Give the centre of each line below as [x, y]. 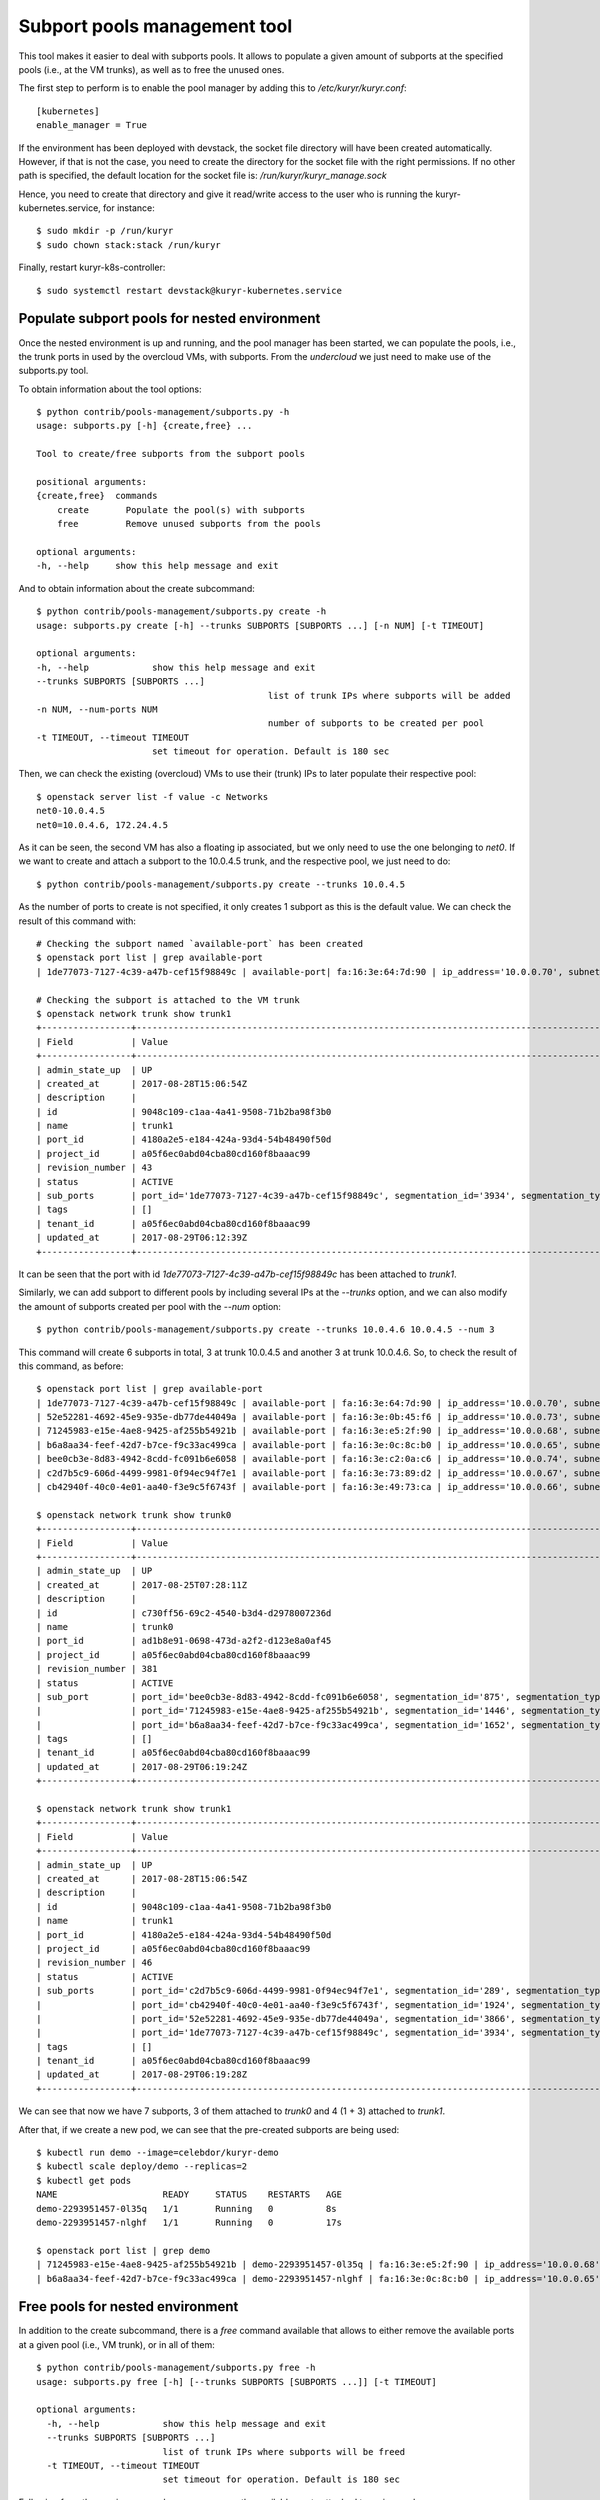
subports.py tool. [53, 371]
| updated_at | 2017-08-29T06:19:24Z [142, 1766]
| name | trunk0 [105, 1626]
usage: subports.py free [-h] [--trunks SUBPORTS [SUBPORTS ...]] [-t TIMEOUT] [236, 2381]
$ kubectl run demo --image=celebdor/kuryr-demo [157, 2153]
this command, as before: [71, 1366]
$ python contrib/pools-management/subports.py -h [163, 412]
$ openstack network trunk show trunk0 [134, 1514]
